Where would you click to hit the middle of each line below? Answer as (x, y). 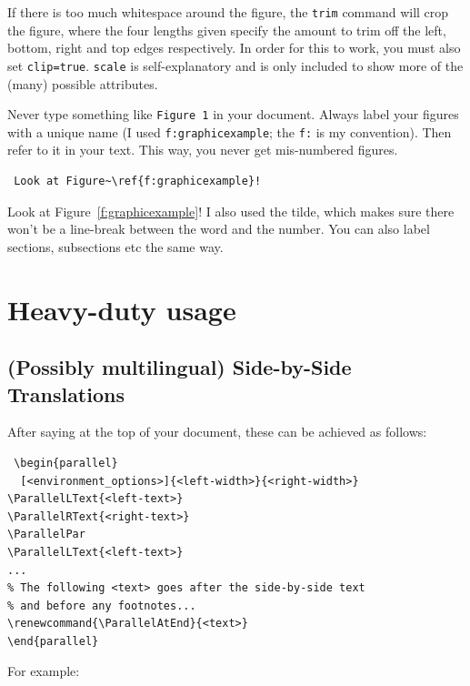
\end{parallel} (53, 641)
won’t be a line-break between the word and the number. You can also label (219, 229)
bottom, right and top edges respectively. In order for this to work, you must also (234, 48)
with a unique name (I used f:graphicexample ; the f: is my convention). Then (230, 131)
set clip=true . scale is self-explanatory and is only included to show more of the (235, 65)
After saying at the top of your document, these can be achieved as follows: (217, 432)
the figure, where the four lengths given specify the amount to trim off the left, (227, 30)
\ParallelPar (46, 535)
